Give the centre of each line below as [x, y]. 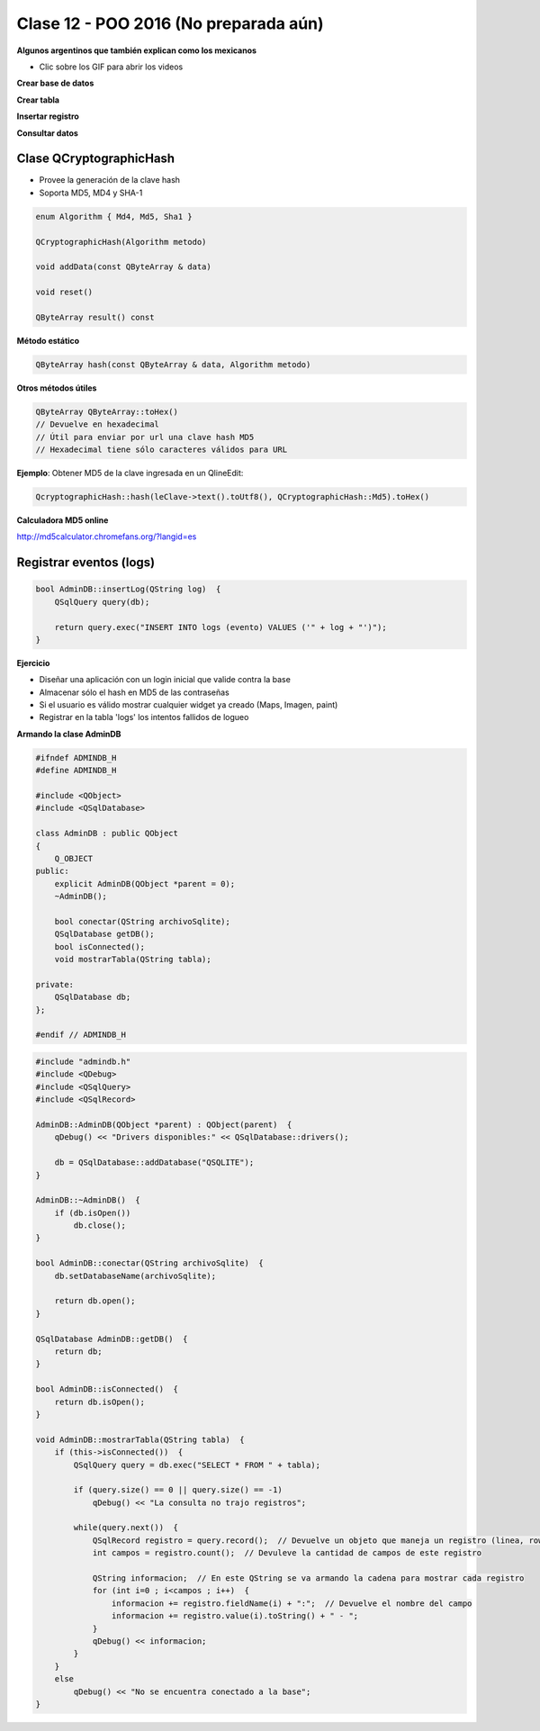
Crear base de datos [55, 83]
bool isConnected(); [100, 947]
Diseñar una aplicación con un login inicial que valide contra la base [165, 680]
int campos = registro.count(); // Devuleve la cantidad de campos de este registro [287, 1553]
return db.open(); [95, 1301]
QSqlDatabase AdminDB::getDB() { [112, 1339]
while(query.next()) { [126, 1528]
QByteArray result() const [95, 317]
